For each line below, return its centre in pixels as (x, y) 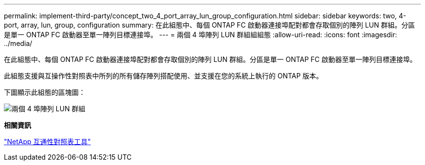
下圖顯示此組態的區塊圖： (45, 92)
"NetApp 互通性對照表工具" (48, 142)
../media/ (18, 43)
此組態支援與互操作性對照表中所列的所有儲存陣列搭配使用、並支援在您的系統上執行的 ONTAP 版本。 (163, 76)
